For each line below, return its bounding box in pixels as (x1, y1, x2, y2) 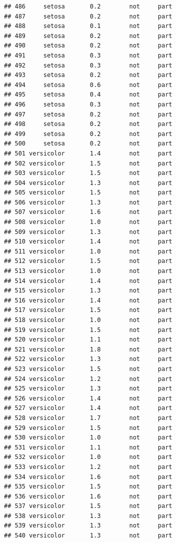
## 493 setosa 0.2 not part (4, 71, 172, 79)
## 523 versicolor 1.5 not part (4, 365, 172, 372)
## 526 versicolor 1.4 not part (4, 394, 172, 402)
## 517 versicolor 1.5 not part (4, 306, 172, 314)
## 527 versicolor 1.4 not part (4, 404, 172, 412)
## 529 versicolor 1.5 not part (4, 424, 172, 431)
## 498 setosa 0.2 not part (4, 120, 172, 128)
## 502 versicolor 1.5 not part (4, 159, 172, 167)
